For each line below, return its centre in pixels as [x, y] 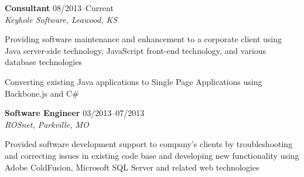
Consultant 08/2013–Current [59, 8]
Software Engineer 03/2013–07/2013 [75, 113]
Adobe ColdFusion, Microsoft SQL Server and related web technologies [132, 167]
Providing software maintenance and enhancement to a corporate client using [144, 39]
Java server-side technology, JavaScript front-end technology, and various [136, 50]
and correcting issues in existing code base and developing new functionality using [152, 155]
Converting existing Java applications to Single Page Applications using [134, 81]
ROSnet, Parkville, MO [47, 124]
